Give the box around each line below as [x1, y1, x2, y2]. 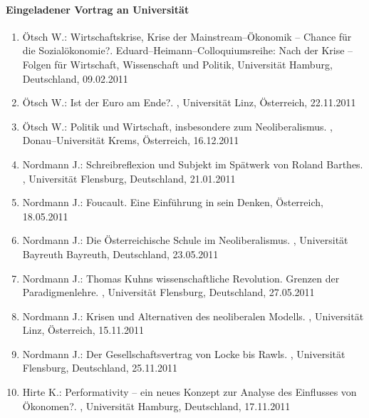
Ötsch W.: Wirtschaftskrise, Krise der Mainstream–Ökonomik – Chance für [22, 29, 352, 44]
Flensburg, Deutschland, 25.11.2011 [22, 360, 178, 375]
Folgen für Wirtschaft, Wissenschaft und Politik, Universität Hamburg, [22, 56, 333, 71]
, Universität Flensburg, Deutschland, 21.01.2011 [22, 170, 236, 185]
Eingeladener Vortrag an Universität [6, 1, 189, 16]
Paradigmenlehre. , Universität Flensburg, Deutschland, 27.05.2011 [22, 285, 315, 300]
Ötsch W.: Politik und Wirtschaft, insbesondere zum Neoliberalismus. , [22, 118, 333, 133]
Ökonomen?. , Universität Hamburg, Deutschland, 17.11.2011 [22, 398, 291, 413]
